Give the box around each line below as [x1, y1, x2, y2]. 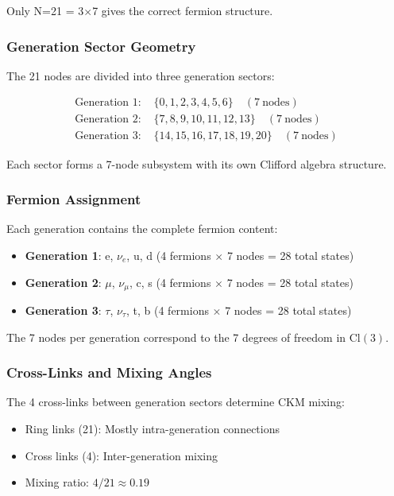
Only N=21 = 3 [6, 2, 84, 18]
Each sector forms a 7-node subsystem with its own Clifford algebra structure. [6, 155, 387, 172]
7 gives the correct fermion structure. [92, 2, 273, 18]
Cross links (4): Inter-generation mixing [25, 447, 218, 463]
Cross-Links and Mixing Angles [6, 362, 212, 382]
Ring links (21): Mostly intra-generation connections [25, 420, 280, 436]
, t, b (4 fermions [126, 301, 209, 318]
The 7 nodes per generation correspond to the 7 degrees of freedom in [6, 328, 346, 345]
